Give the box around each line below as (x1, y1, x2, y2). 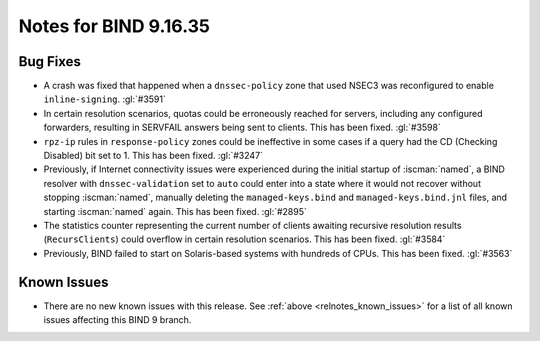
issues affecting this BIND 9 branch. (43, 314, 192, 326)
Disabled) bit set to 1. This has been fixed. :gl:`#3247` (43, 150, 264, 162)
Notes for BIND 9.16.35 (18, 15, 210, 37)
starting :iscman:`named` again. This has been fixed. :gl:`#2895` (43, 205, 307, 217)
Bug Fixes (18, 53, 82, 70)
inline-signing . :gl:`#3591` (43, 93, 167, 105)
